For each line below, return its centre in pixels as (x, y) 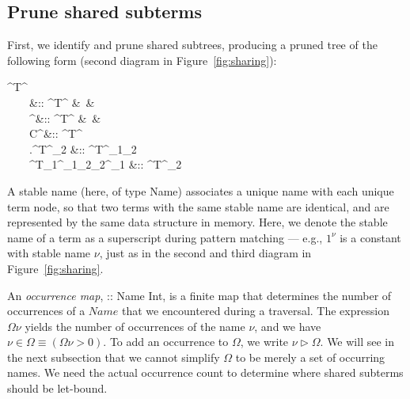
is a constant (370, 237)
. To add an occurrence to (166, 342)
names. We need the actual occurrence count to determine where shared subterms (205, 372)
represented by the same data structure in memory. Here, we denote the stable (197, 222)
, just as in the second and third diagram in (205, 253)
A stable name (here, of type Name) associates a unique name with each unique (201, 190)
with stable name (49, 253)
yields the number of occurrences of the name (135, 326)
